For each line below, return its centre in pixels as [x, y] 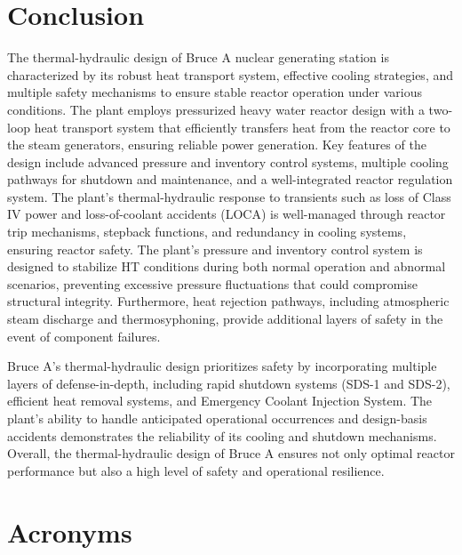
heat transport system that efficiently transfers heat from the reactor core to [242, 127]
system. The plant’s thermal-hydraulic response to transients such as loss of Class [229, 196]
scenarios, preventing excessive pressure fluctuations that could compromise [212, 283]
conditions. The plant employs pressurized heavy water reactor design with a [216, 109]
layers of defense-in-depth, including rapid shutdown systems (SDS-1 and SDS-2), [229, 383]
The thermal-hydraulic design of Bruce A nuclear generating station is [198, 57]
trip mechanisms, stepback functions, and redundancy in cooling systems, [207, 232]
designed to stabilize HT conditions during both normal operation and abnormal [227, 266]
